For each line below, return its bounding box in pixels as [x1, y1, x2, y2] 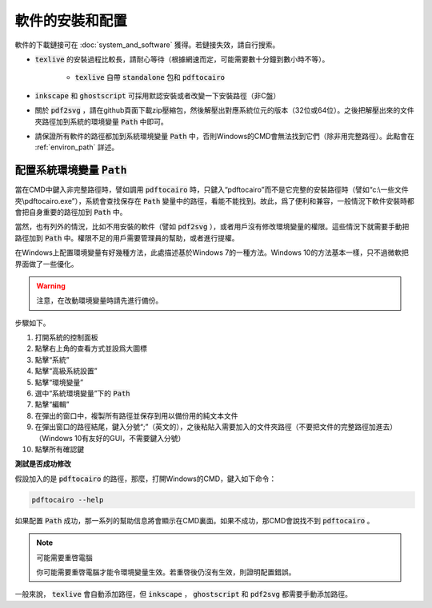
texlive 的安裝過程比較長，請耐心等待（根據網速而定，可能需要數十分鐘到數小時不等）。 [34, 54, 330, 64]
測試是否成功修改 [14, 459, 71, 469]
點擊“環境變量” [34, 377, 84, 387]
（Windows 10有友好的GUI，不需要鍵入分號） [34, 433, 186, 443]
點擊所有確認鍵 [34, 444, 84, 454]
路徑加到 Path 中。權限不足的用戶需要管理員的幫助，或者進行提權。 [14, 232, 239, 243]
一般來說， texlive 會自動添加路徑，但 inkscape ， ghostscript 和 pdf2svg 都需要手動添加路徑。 [14, 590, 352, 599]
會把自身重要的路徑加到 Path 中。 [14, 207, 127, 217]
